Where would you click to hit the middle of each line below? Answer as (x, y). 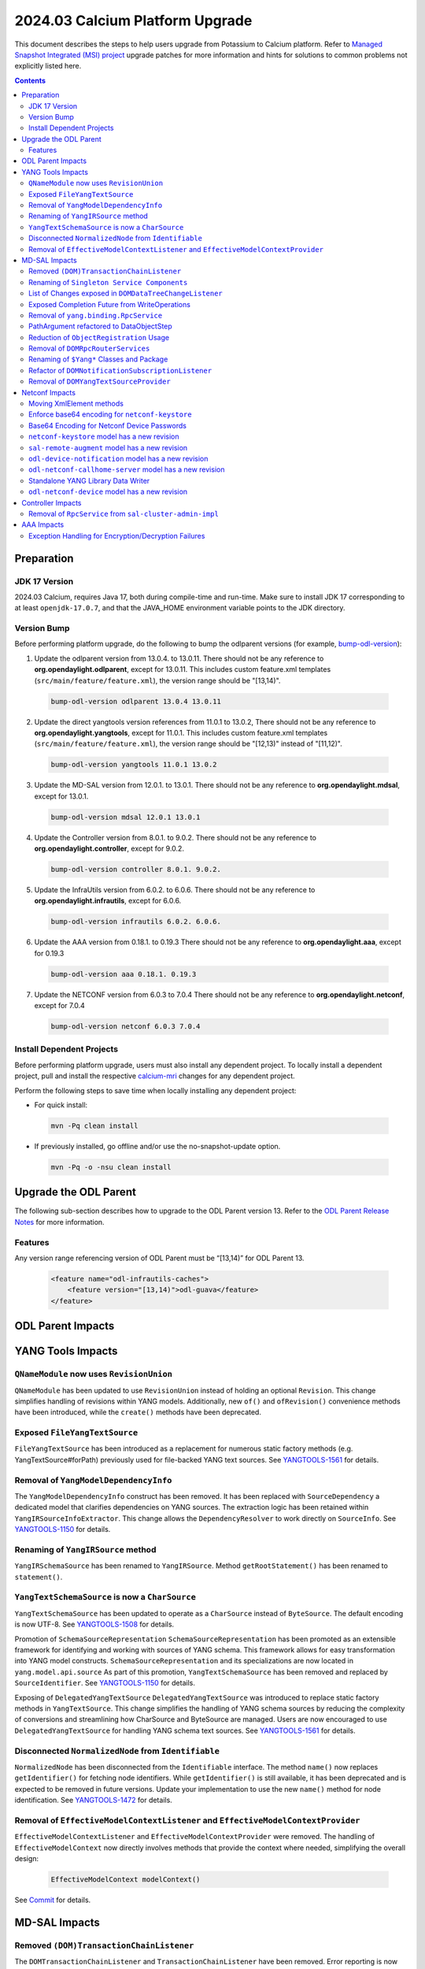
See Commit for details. (53, 1900)
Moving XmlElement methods (76, 404)
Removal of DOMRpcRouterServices (89, 349)
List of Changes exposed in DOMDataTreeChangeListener (126, 293)
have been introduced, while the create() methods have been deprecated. (138, 1412)
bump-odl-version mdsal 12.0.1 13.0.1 (126, 817)
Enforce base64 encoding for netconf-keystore (110, 414)
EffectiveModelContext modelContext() (126, 1879)
